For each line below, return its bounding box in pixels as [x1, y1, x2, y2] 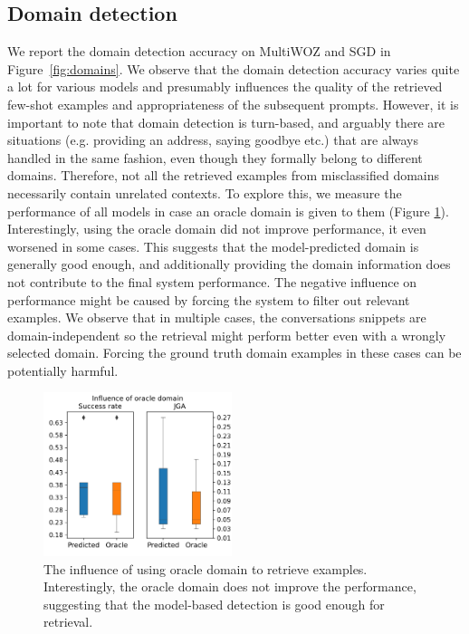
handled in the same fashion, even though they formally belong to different [7, 148, 423, 167]
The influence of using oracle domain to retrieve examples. [43, 559, 368, 578]
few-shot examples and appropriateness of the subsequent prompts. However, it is [7, 94, 459, 113]
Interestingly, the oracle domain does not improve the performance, [43, 577, 416, 596]
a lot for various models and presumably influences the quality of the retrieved [7, 77, 443, 96]
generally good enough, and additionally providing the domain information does [7, 255, 451, 274]
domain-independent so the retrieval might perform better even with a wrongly [7, 325, 446, 344]
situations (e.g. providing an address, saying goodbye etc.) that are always [7, 130, 419, 149]
